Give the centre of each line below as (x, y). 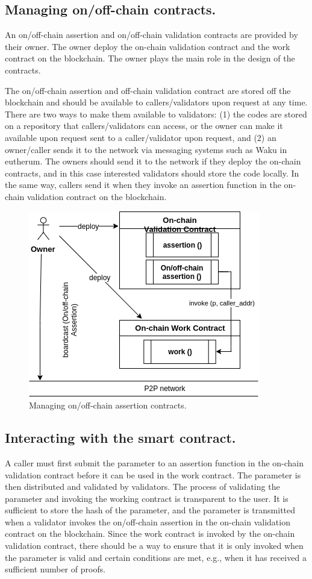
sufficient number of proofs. (55, 569)
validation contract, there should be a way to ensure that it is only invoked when (154, 546)
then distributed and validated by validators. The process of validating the (142, 487)
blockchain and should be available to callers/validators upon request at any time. (156, 102)
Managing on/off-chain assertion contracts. (108, 405)
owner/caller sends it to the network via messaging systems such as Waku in (146, 149)
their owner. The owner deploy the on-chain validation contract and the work (148, 46)
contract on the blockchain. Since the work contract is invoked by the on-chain (150, 534)
